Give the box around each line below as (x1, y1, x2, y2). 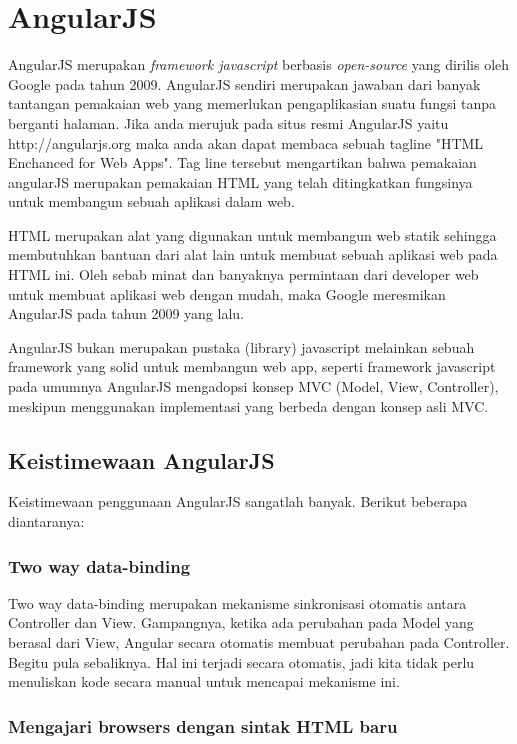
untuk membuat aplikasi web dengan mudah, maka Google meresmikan (8, 283, 446, 304)
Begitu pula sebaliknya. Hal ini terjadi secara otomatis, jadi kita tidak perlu (8, 651, 475, 672)
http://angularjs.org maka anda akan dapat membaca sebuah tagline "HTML (8, 132, 484, 153)
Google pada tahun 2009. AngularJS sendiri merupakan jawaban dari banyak (8, 73, 481, 94)
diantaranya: (8, 511, 85, 532)
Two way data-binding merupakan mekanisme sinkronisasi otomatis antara (8, 592, 467, 613)
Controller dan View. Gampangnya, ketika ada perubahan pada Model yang (8, 612, 474, 633)
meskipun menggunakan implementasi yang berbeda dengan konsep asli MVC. (8, 395, 489, 416)
